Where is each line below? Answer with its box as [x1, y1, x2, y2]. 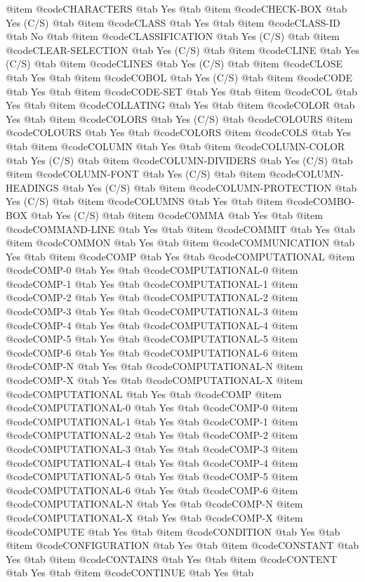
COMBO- [312, 194, 355, 209]
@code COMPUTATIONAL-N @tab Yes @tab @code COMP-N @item [6, 496, 303, 511]
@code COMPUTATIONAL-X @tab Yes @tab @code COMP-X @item [6, 510, 303, 524]
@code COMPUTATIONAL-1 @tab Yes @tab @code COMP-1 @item [6, 414, 298, 428]
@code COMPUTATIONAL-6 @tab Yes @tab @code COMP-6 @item [6, 482, 298, 497]
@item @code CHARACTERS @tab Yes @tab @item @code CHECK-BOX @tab [6, 1, 347, 15]
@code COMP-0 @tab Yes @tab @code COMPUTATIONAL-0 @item [6, 263, 298, 277]
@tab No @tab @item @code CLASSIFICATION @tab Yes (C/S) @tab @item [6, 29, 340, 44]
